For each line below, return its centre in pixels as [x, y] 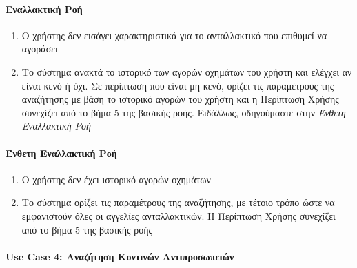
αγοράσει [40, 49]
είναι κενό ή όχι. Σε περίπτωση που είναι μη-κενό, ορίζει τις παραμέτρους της [178, 85]
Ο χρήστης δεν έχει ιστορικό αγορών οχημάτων [116, 179]
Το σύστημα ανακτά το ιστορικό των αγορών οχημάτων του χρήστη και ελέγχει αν [187, 71]
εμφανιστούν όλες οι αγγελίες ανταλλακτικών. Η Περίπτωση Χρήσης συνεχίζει [178, 215]
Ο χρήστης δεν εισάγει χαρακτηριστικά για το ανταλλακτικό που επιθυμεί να [174, 35]
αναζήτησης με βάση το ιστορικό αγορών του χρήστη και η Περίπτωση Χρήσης [180, 99]
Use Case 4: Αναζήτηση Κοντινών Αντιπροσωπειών [120, 256]
